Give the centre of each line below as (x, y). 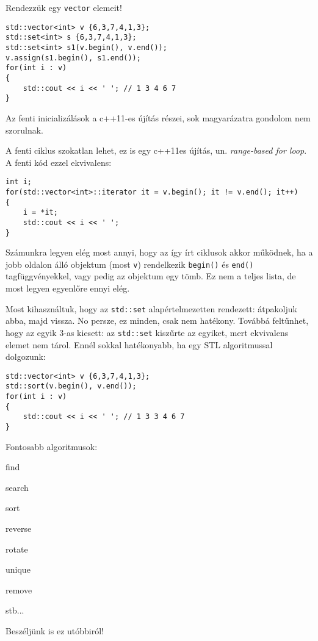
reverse (19, 528)
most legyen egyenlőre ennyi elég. (68, 288)
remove (19, 589)
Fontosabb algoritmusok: (52, 446)
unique (18, 569)
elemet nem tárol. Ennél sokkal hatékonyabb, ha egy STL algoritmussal (139, 344)
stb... (15, 610)
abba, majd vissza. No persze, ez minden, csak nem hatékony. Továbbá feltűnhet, (157, 320)
